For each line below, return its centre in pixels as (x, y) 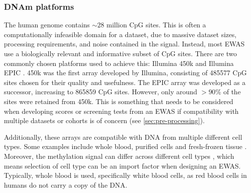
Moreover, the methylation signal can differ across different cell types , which (119, 156)
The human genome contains (47, 25)
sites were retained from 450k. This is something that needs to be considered (119, 101)
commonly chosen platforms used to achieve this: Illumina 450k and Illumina (119, 63)
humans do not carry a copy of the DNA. (66, 184)
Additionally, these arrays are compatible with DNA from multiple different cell (123, 137)
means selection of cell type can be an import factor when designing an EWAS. (122, 165)
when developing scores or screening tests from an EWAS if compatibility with (121, 111)
